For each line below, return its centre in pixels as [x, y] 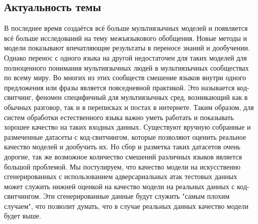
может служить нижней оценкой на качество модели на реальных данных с [119, 186]
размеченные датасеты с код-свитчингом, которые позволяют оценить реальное [125, 136]
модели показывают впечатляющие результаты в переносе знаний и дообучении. [127, 48]
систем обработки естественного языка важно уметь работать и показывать [119, 117]
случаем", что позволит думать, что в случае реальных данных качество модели [126, 206]
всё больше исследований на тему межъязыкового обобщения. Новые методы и [125, 38]
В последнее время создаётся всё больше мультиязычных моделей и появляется [126, 28]
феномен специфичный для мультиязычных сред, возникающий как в [142, 97]
